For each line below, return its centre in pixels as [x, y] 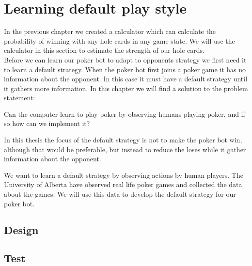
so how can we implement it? [47, 123]
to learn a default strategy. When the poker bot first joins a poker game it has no [125, 69]
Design [21, 229]
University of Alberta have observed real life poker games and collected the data [123, 184]
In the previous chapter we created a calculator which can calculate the [110, 31]
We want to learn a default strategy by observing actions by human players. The [124, 175]
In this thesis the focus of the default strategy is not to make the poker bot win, [123, 140]
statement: [20, 98]
